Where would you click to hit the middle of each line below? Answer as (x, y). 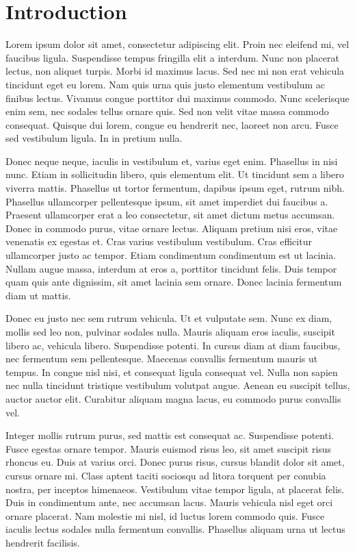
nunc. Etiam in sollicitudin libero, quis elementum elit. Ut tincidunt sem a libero (175, 174)
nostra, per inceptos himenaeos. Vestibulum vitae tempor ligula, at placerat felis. (175, 489)
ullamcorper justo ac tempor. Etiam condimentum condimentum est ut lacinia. (171, 255)
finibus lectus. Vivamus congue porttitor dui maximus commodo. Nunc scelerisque (177, 98)
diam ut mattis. (38, 295)
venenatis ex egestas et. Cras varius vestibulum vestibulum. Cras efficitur (159, 241)
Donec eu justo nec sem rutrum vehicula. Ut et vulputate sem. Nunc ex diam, (169, 318)
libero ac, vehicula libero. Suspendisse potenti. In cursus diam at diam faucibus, (173, 345)
